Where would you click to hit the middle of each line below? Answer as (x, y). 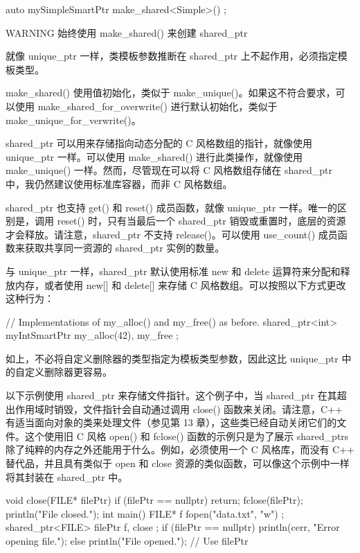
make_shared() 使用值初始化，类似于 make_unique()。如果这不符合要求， (171, 93)
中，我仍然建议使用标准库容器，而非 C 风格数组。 (119, 183)
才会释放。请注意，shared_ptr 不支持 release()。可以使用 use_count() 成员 (172, 234)
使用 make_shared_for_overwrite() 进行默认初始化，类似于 (146, 106)
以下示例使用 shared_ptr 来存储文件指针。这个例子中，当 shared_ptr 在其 (171, 395)
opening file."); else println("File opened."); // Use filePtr (127, 541)
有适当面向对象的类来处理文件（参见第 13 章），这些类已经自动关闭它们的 (171, 422)
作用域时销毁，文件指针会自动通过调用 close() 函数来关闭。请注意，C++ (179, 409)
